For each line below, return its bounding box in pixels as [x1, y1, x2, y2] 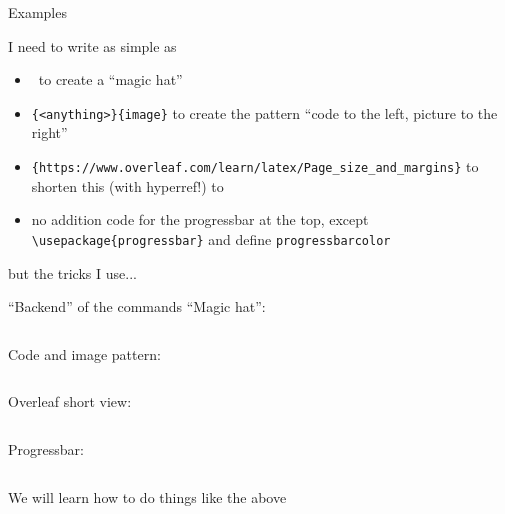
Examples [8, 2, 67, 22]
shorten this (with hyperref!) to [31, 175, 224, 196]
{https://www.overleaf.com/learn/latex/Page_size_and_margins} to [31, 156, 479, 177]
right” [31, 122, 68, 143]
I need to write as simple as [8, 35, 177, 56]
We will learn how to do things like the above [8, 486, 287, 507]
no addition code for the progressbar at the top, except [31, 209, 369, 230]
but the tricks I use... [8, 262, 137, 283]
